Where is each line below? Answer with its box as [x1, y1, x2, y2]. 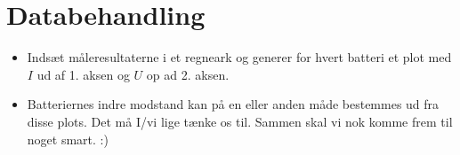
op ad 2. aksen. [146, 65, 230, 83]
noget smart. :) [27, 129, 109, 148]
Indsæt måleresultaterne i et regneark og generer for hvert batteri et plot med [27, 48, 452, 66]
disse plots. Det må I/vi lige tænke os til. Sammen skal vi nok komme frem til [27, 112, 453, 130]
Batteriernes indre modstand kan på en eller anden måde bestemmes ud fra [27, 95, 440, 113]
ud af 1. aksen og [36, 65, 130, 83]
